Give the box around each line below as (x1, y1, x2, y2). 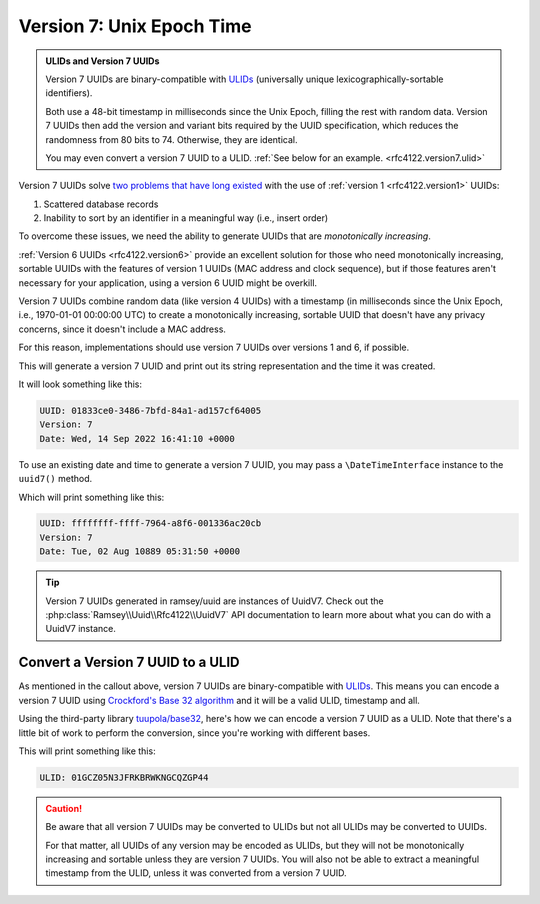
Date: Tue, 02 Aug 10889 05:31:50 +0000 (39, 546, 240, 557)
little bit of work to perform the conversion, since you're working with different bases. (18, 726, 371, 739)
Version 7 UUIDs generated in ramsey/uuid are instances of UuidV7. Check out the (45, 595, 384, 607)
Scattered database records (43, 198, 159, 210)
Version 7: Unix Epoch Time (18, 15, 252, 37)
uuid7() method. (18, 473, 93, 485)
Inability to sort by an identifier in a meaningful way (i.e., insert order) (43, 212, 329, 224)
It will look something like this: (18, 378, 143, 390)
